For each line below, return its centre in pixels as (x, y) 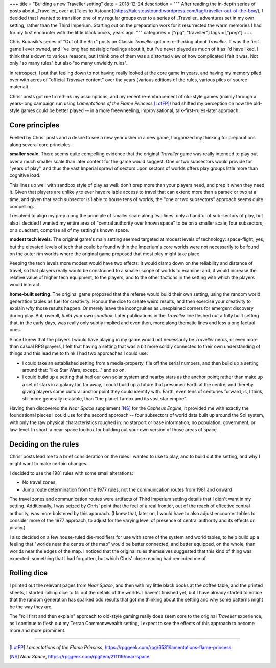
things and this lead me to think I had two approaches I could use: (79, 353)
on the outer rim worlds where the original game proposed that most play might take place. (105, 254)
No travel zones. (40, 482)
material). (19, 87)
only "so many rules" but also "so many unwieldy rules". (68, 63)
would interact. (25, 284)
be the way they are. (31, 607)
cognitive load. (25, 175)
